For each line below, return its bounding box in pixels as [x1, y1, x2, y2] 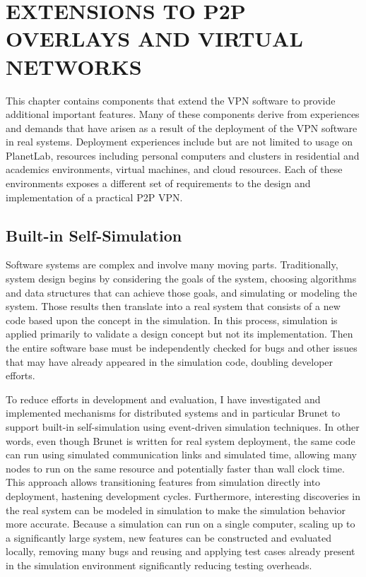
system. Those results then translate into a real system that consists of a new [6, 299, 341, 314]
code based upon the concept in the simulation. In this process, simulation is [6, 312, 338, 327]
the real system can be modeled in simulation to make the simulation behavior [6, 502, 346, 517]
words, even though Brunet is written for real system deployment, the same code [6, 433, 355, 448]
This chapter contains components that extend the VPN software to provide [6, 93, 336, 107]
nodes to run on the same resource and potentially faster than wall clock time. [6, 460, 345, 475]
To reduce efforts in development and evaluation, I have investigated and [6, 391, 321, 406]
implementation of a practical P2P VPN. [6, 189, 183, 204]
